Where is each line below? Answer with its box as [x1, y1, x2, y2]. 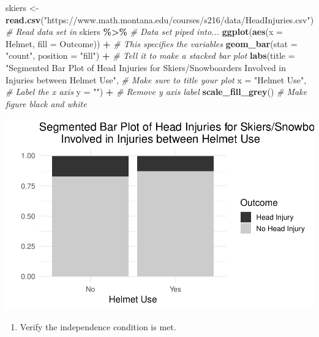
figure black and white [6, 97, 87, 110]
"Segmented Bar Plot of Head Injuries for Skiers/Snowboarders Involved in [6, 61, 287, 74]
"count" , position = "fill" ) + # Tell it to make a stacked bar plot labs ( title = [6, 49, 295, 62]
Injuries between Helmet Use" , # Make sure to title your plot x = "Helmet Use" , [6, 73, 307, 86]
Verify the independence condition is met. [20, 320, 176, 333]
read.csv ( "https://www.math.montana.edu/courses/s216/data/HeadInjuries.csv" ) [6, 13, 314, 26]
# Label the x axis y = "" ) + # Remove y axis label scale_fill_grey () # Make [6, 85, 307, 98]
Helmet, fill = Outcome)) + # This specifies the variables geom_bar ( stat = [6, 37, 298, 50]
